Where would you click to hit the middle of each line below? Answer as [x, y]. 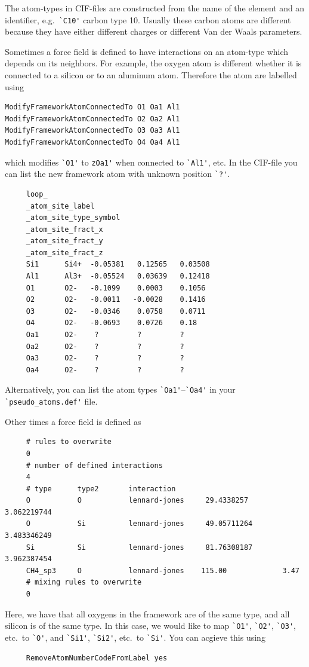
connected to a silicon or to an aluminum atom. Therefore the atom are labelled [151, 75]
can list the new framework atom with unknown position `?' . [118, 174]
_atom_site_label [60, 206]
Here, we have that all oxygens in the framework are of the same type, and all [147, 614]
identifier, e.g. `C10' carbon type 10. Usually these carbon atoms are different [148, 19]
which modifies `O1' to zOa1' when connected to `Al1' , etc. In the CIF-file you [151, 162]
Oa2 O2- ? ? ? [105, 346]
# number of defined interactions [94, 465]
